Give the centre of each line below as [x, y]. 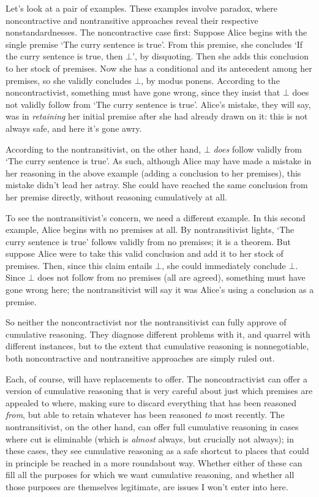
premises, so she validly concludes [69, 80]
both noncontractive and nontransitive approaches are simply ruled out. [140, 358]
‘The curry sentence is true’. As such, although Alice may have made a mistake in [159, 161]
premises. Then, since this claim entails [79, 265]
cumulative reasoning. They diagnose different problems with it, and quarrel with [158, 334]
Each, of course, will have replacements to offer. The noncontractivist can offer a [156, 378]
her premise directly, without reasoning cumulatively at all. [116, 196]
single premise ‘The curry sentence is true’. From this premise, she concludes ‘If [154, 44]
